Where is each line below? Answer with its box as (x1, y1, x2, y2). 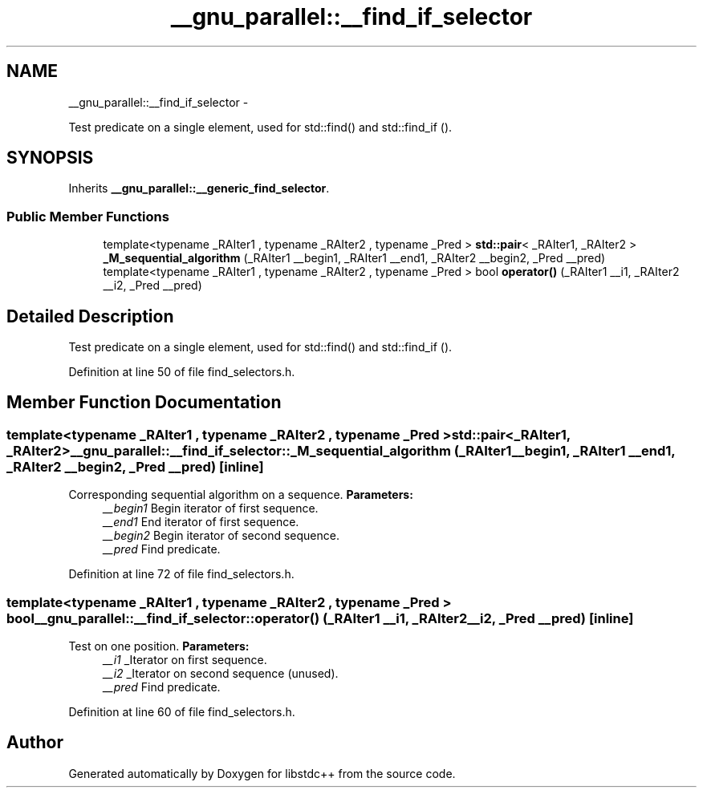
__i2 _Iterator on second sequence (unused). (103, 666, 339, 680)
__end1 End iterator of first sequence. (103, 515, 299, 529)
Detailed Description (6, 306, 174, 326)
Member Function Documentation (6, 392, 282, 413)
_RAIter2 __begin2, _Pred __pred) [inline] (6, 458, 264, 475)
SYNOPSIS (6, 148, 94, 168)
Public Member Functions (6, 208, 169, 225)
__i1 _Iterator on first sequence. (103, 653, 267, 666)
